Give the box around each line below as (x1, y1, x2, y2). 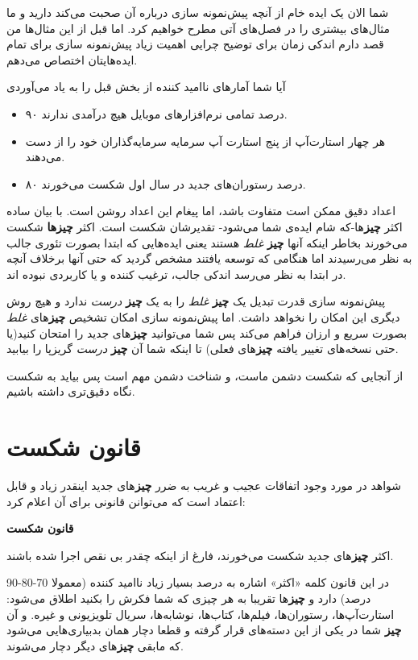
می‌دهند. (25, 148, 65, 165)
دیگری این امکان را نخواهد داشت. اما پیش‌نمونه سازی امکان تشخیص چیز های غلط (6, 308, 400, 325)
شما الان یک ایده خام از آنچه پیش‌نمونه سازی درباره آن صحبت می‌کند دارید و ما (6, 4, 389, 20)
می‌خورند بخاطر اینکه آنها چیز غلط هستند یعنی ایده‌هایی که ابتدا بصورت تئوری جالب (6, 234, 408, 251)
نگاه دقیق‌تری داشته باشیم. (6, 383, 135, 400)
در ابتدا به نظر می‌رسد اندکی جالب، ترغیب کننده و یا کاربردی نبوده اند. (6, 265, 346, 282)
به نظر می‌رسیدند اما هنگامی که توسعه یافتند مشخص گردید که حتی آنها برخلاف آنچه (6, 250, 412, 267)
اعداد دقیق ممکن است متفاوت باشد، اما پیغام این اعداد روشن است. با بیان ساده (6, 202, 396, 219)
